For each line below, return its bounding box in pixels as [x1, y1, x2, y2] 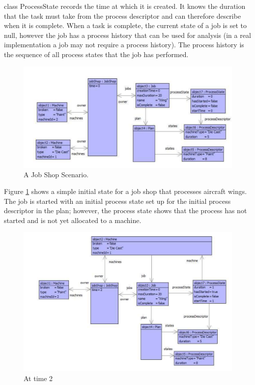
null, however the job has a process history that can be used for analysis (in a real [4, 30, 251, 40]
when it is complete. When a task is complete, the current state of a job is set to [4, 20, 247, 31]
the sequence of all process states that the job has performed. [4, 49, 189, 59]
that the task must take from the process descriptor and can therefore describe [4, 10, 241, 21]
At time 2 [24, 373, 53, 383]
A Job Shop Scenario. [24, 169, 89, 180]
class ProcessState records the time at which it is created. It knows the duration [4, 1, 246, 11]
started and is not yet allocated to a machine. [4, 215, 142, 225]
